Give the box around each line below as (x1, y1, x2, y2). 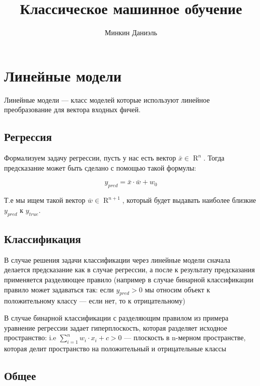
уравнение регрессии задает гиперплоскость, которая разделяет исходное (4, 322, 227, 333)
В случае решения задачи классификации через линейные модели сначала (4, 254, 230, 265)
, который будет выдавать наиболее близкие (122, 195, 256, 205)
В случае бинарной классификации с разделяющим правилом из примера (4, 313, 229, 323)
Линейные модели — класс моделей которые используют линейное (4, 94, 210, 105)
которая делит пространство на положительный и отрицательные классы (4, 343, 226, 353)
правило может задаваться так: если (4, 284, 114, 294)
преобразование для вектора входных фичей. (4, 104, 141, 115)
